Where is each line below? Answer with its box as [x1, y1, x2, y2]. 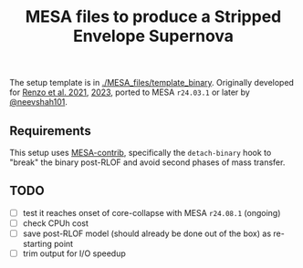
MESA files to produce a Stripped [25, 6, 282, 27]
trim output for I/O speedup [22, 248, 126, 259]
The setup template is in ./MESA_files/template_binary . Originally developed [9, 77, 295, 88]
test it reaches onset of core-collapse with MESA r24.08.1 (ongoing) [22, 207, 281, 218]
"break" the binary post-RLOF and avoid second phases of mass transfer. [9, 157, 286, 168]
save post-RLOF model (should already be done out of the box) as [22, 228, 272, 239]
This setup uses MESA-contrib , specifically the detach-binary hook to [9, 148, 272, 158]
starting [22, 239, 53, 249]
